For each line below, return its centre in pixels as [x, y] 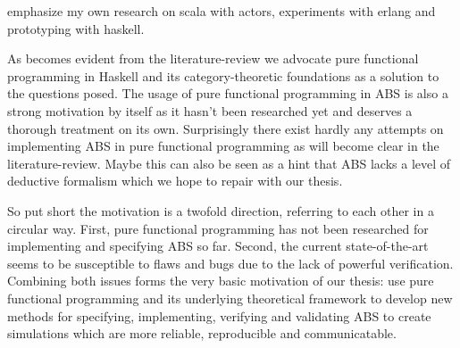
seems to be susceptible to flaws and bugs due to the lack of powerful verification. [230, 263]
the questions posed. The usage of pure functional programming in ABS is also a [228, 93]
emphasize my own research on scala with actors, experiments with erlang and [222, 11]
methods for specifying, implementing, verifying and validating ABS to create [219, 315]
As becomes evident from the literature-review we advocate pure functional [213, 58]
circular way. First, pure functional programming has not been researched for [218, 228]
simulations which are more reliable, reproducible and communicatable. [202, 333]
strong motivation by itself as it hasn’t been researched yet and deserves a [210, 110]
